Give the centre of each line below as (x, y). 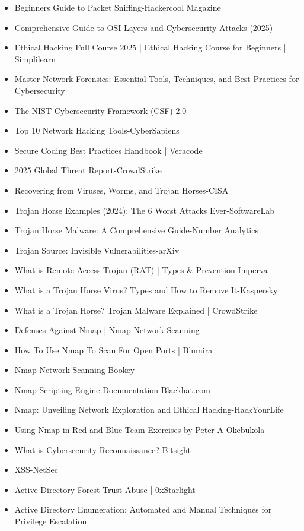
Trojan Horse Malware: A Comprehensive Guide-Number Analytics (136, 230)
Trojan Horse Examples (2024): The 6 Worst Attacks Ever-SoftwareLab (144, 210)
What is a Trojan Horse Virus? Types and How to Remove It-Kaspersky (146, 290)
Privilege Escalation (51, 521)
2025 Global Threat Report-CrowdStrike (88, 170)
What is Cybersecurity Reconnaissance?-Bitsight (103, 449)
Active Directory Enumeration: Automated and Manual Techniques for (143, 509)
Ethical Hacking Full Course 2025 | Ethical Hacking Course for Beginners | (150, 47)
